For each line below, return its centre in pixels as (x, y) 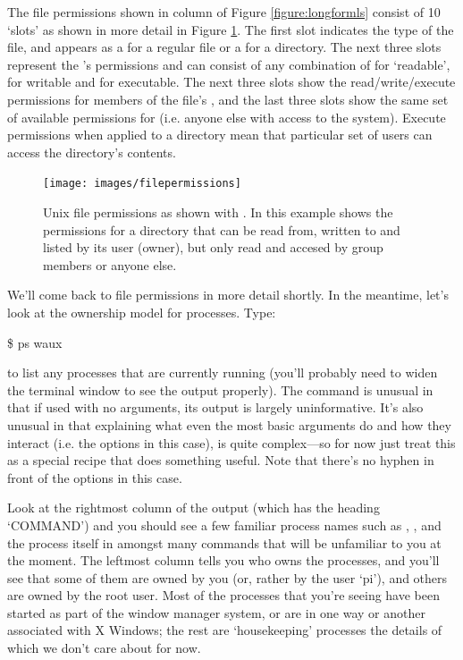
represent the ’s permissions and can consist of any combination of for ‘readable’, (229, 64)
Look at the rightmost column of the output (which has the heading (194, 508)
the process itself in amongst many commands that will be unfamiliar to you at (224, 542)
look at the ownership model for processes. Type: (142, 312)
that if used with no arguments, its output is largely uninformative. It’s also (215, 407)
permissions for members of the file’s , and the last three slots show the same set (228, 99)
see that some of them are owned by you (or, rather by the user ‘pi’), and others (227, 577)
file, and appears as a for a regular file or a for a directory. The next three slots (224, 47)
